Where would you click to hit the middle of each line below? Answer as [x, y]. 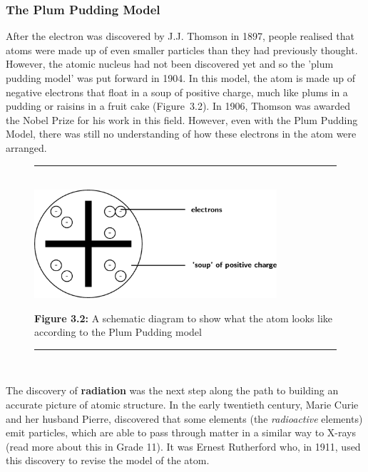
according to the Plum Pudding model [118, 332]
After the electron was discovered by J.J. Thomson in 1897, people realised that [180, 36]
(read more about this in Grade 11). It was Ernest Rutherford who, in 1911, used [183, 446]
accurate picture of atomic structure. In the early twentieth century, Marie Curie [182, 404]
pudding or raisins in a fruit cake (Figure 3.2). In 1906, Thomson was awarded [178, 106]
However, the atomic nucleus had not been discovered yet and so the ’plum [170, 64]
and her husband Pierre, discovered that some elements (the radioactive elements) [184, 418]
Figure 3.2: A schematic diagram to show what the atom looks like [184, 318]
